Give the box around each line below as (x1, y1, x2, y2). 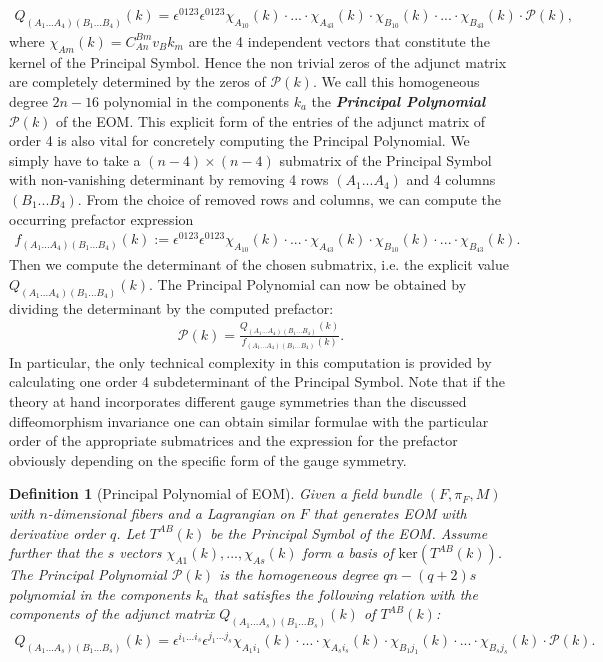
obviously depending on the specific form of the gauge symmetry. (9, 449, 407, 470)
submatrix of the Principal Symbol (279, 149, 492, 170)
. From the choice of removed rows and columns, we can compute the (77, 188, 501, 209)
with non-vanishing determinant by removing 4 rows (9, 169, 329, 190)
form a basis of (302, 542, 394, 563)
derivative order (9, 522, 106, 543)
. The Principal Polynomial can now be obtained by (149, 274, 467, 295)
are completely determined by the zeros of (9, 71, 266, 92)
